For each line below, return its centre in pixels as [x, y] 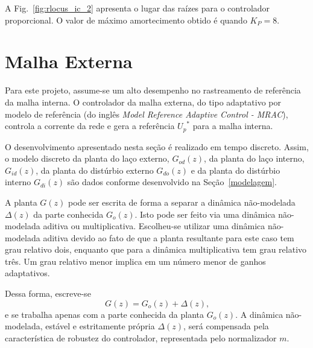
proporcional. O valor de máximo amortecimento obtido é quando [126, 20]
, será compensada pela [226, 326]
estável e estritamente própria [100, 326]
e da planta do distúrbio [236, 170]
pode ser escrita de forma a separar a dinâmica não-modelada [182, 202]
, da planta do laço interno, [254, 158]
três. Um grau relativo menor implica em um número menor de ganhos [135, 261]
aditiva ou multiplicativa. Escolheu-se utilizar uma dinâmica [154, 226]
